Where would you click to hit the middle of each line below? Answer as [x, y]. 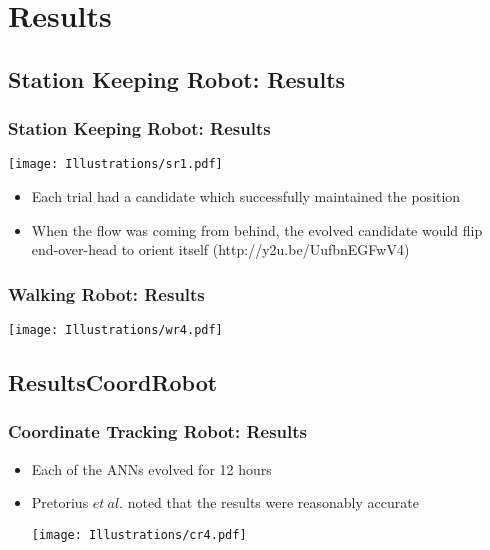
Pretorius [60, 502]
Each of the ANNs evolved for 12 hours [151, 468]
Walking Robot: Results [106, 293]
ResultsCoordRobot [113, 382]
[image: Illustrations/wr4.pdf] [115, 330]
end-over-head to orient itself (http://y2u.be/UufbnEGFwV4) [220, 249]
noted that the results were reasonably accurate [273, 502]
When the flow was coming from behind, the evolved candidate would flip [257, 229]
